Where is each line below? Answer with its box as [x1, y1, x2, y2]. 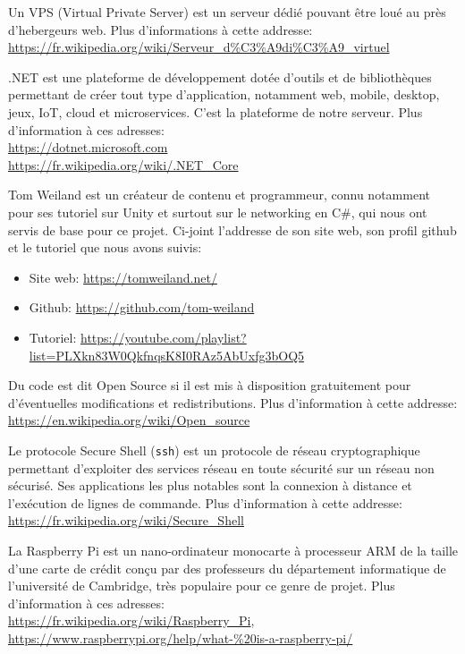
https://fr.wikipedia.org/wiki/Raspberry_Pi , [8, 611, 255, 630]
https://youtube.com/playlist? [80, 327, 247, 346]
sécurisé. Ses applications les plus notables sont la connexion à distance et [8, 476, 412, 495]
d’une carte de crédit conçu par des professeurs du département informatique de [8, 558, 446, 577]
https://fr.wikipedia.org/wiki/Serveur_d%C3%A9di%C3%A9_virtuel [8, 38, 390, 56]
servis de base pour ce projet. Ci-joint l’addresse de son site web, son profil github [8, 220, 457, 239]
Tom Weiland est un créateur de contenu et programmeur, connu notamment [8, 185, 430, 204]
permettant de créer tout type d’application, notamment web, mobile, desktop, [8, 85, 440, 104]
